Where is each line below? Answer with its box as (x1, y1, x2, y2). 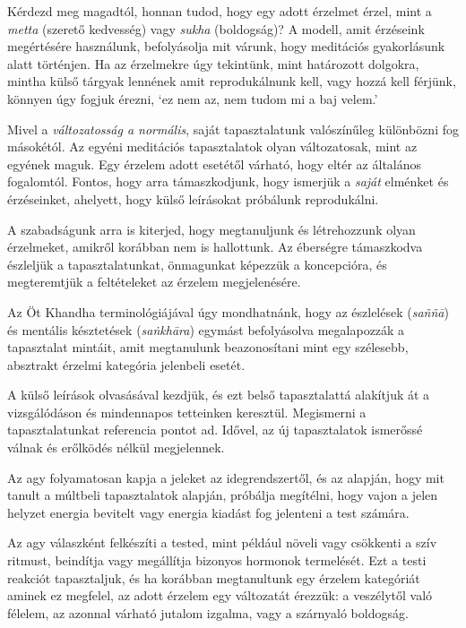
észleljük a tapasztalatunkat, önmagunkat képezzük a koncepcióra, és (7, 254, 387, 273)
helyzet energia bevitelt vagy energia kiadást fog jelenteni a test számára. (7, 503, 410, 521)
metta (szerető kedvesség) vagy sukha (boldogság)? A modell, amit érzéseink (7, 19, 425, 38)
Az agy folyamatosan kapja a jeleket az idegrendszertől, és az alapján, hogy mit (7, 468, 444, 486)
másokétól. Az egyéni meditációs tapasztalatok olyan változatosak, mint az (7, 137, 418, 156)
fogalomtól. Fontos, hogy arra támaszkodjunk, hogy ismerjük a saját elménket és (7, 172, 449, 191)
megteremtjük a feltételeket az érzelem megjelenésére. (7, 272, 301, 291)
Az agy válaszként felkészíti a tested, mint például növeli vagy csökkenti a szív (7, 533, 437, 552)
